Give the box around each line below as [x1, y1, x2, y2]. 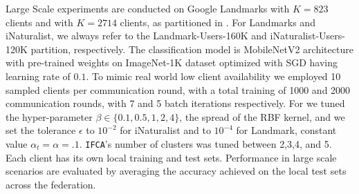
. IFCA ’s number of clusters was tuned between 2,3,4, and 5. [79, 136, 332, 151]
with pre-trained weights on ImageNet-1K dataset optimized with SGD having [6, 55, 338, 70]
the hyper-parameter [6, 109, 93, 124]
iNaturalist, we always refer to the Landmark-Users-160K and [6, 28, 267, 43]
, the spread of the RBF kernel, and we [179, 109, 345, 124]
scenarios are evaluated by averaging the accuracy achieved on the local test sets [6, 164, 347, 178]
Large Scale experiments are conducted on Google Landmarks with [6, 1, 290, 15]
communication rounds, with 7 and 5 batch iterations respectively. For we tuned [6, 96, 345, 110]
